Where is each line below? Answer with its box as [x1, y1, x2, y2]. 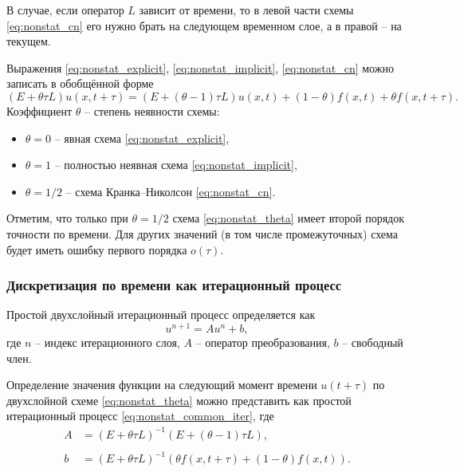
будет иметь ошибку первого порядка [6, 241, 187, 258]
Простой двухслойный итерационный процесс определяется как [6, 306, 316, 323]
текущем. [6, 33, 51, 49]
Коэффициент [6, 102, 73, 119]
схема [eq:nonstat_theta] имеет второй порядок [172, 210, 405, 226]
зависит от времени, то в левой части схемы [139, 2, 354, 18]
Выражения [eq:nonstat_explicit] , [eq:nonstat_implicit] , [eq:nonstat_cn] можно [6, 59, 394, 76]
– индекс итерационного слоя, [35, 334, 180, 351]
